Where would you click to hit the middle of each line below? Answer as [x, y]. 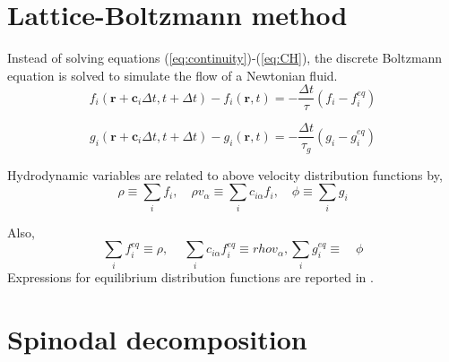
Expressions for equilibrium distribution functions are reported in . [190, 276]
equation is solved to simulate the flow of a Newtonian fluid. [173, 75]
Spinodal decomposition [157, 338]
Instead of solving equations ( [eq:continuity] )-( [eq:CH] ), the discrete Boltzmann [225, 58]
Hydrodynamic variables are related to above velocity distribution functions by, [225, 174]
